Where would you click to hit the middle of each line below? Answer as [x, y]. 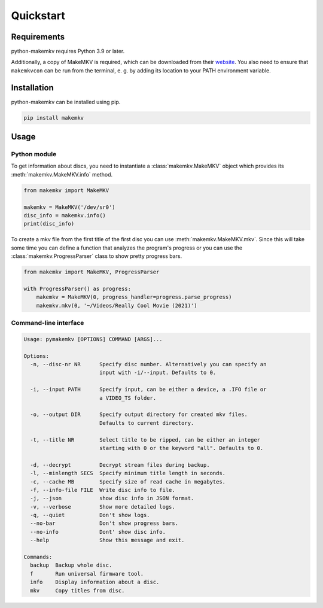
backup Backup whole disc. [71, 565]
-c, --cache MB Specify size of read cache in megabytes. [128, 481]
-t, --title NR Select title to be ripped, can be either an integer [145, 440]
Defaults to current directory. [147, 423]
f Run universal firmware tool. [87, 574]
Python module [34, 154]
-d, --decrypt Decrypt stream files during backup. [120, 465]
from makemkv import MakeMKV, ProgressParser [92, 272]
